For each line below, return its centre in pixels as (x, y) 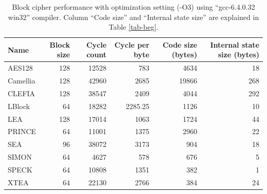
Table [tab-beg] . (133, 27)
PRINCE (22, 131)
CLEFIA (22, 93)
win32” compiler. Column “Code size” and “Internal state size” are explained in (133, 17)
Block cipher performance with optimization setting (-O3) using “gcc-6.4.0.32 (133, 7)
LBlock (19, 106)
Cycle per (132, 44)
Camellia (22, 81)
